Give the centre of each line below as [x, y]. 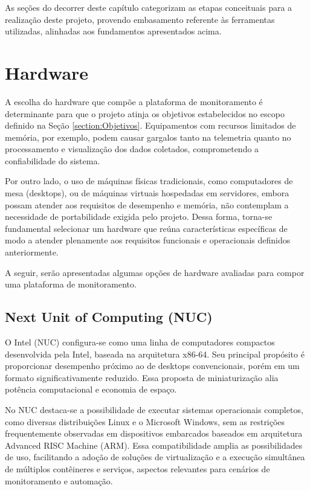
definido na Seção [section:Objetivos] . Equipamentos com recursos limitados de [150, 125]
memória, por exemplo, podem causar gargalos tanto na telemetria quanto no [148, 137]
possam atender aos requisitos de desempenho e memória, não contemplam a [147, 204]
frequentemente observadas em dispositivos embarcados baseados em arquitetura [154, 433]
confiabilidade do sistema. [53, 160]
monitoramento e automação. [59, 480]
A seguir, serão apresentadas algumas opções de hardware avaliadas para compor [155, 272]
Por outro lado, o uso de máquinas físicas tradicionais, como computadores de [149, 181]
